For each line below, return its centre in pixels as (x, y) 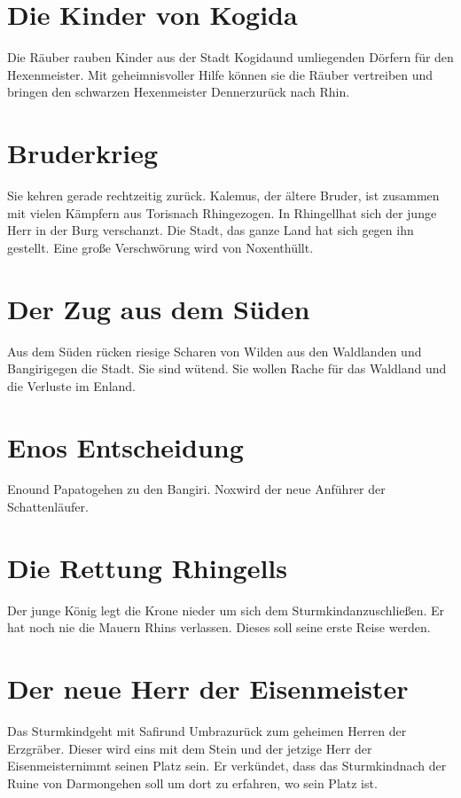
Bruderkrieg (83, 153)
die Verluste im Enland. (71, 385)
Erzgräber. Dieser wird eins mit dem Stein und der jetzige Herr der (190, 748)
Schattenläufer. (48, 507)
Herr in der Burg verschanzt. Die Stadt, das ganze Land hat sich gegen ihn (211, 230)
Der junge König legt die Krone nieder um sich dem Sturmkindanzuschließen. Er (226, 610)
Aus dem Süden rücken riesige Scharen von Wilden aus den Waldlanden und (215, 351)
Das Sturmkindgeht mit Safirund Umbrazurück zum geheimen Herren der (207, 731)
